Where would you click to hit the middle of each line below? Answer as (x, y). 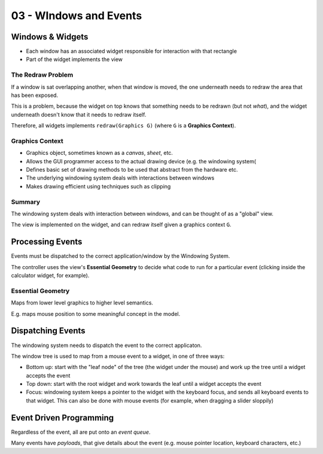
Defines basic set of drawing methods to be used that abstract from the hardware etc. (132, 170)
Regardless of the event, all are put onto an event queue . (81, 432)
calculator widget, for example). (50, 276)
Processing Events (47, 242)
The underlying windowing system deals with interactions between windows (120, 178)
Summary (26, 202)
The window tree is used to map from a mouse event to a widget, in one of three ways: (118, 356)
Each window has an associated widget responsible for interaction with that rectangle (132, 51)
